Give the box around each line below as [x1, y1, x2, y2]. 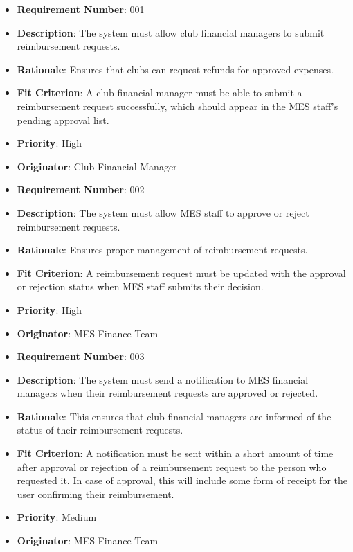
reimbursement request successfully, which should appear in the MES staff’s [17, 98, 338, 113]
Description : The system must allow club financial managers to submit [17, 25, 325, 39]
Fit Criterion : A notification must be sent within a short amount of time [17, 446, 334, 461]
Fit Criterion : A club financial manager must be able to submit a [17, 85, 302, 100]
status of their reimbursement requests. [17, 422, 183, 437]
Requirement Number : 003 [17, 349, 145, 364]
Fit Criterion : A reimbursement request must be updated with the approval [17, 265, 346, 280]
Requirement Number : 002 [17, 182, 145, 197]
